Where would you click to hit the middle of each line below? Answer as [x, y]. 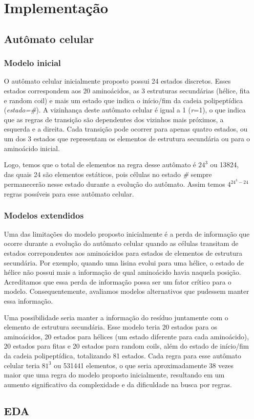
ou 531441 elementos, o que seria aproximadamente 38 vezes [144, 365]
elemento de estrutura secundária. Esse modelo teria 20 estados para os [111, 327]
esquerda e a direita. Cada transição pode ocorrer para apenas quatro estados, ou [126, 129]
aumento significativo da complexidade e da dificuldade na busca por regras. [118, 384]
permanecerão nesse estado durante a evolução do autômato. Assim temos [115, 184]
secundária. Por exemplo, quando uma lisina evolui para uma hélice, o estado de [124, 262]
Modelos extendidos [44, 215]
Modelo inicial [32, 63]
